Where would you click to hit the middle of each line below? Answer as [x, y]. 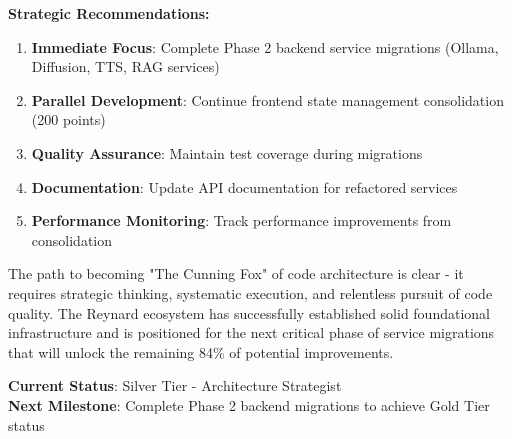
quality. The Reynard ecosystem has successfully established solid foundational [249, 312]
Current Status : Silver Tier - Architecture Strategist [175, 385]
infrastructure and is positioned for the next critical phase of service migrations [251, 332]
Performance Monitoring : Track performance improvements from [241, 220]
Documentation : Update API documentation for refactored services [244, 186]
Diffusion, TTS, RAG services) [125, 66]
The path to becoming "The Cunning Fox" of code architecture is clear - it [236, 273]
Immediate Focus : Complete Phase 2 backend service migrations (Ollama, [265, 46]
